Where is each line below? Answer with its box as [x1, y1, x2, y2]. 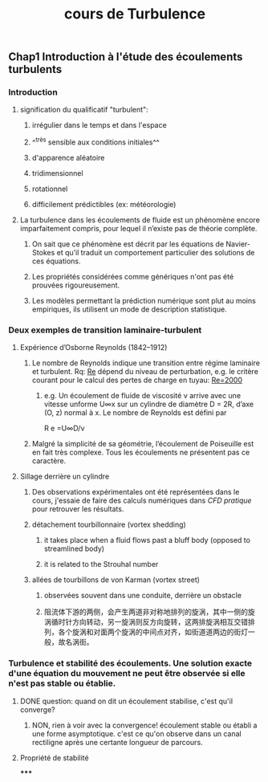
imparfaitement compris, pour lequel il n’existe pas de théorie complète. [19, 224, 258, 234]
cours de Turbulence [63, 5, 206, 23]
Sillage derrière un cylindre [19, 471, 110, 482]
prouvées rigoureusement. [31, 280, 120, 290]
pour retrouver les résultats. [31, 504, 124, 514]
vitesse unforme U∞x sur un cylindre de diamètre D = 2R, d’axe [43, 399, 254, 409]
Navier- [225, 239, 251, 249]
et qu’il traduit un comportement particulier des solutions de [56, 248, 255, 258]
